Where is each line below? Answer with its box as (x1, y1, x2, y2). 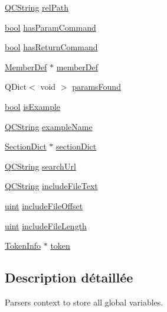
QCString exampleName (5, 120, 93, 132)
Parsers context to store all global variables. (5, 295, 163, 308)
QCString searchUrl (5, 160, 76, 172)
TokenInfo (5, 239, 41, 252)
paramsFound (72, 80, 121, 93)
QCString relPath (5, 1, 69, 13)
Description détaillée (5, 268, 133, 287)
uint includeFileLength (5, 219, 87, 232)
